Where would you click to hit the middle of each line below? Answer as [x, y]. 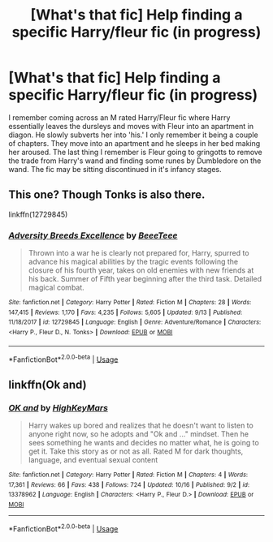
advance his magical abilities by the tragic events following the [133, 262]
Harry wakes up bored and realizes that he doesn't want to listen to [141, 426]
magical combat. [56, 288]
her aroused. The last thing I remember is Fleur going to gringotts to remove [135, 152]
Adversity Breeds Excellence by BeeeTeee [93, 235]
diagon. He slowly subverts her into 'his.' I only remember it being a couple [133, 135]
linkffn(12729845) [38, 214]
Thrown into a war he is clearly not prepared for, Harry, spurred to [139, 253]
